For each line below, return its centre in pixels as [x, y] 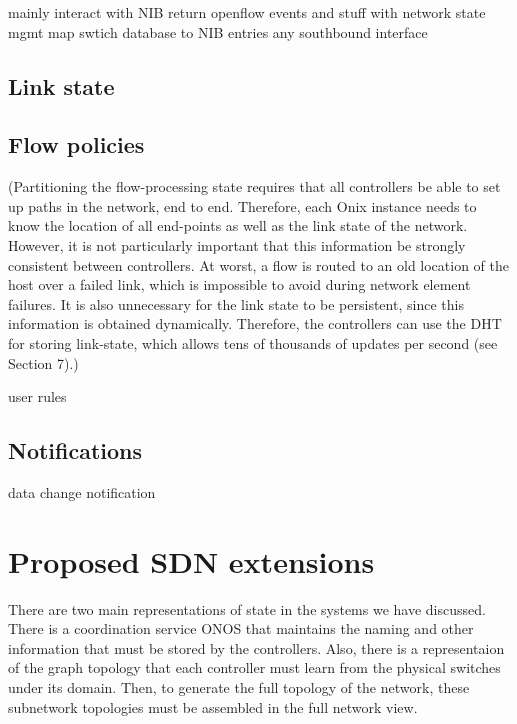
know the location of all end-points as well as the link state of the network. [238, 225]
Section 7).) [43, 362]
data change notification [82, 491]
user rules [37, 396]
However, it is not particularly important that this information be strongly [237, 244]
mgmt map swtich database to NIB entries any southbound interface [218, 31]
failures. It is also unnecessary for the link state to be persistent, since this [236, 303]
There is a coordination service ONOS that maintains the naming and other [241, 628]
